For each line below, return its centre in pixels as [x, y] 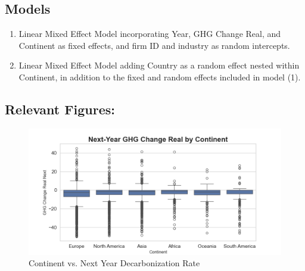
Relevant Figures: [60, 109]
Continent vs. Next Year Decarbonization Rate [114, 263]
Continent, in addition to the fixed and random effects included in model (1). [160, 77]
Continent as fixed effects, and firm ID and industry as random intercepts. [154, 45]
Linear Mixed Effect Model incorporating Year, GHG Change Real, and [150, 34]
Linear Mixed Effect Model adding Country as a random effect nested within [159, 65]
